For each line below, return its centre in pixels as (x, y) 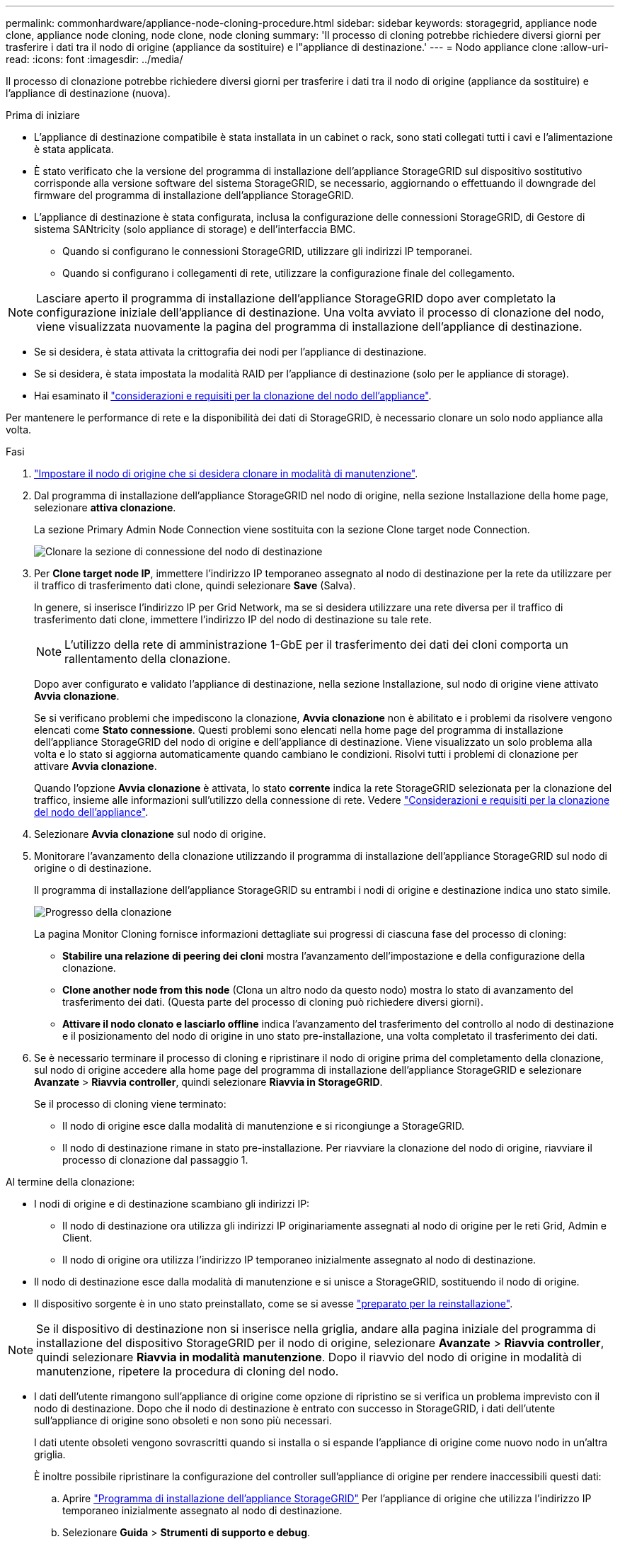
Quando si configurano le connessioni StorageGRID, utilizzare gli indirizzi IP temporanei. (268, 251)
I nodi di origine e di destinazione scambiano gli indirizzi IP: (172, 1204)
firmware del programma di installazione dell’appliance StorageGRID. (194, 195)
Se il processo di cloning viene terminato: (130, 1104)
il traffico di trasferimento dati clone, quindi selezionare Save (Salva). (195, 585)
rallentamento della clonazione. (148, 659)
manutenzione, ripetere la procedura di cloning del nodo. (188, 1371)
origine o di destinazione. (93, 868)
